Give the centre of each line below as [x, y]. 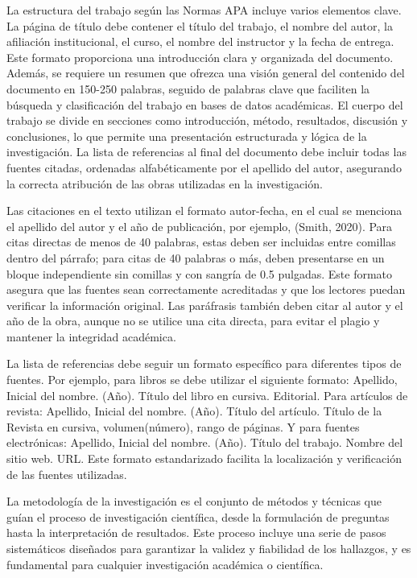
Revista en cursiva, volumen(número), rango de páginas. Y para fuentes [183, 426]
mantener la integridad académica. [91, 336]
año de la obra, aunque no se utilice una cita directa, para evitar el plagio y [193, 321]
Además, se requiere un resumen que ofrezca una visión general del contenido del [206, 73]
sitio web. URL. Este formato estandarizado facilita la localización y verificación [204, 458]
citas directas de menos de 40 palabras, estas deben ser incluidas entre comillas [201, 242]
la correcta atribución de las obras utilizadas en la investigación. [165, 183]
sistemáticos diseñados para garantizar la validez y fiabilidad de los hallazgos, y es [209, 548]
